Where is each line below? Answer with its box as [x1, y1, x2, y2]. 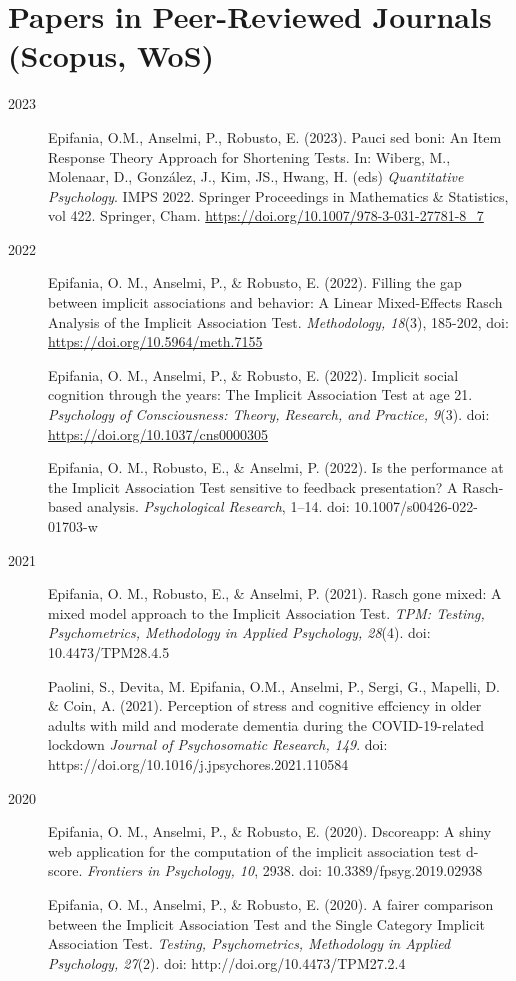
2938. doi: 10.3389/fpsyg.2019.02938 [262, 860, 483, 881]
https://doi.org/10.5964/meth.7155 [48, 331, 263, 352]
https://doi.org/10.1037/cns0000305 [48, 423, 268, 444]
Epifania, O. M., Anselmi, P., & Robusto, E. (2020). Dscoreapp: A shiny [48, 821, 492, 842]
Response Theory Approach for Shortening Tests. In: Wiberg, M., [48, 146, 451, 167]
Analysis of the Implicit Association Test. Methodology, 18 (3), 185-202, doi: [48, 311, 509, 332]
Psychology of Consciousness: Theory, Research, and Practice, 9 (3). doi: [48, 404, 490, 425]
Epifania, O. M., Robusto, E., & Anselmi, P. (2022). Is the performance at [48, 457, 504, 478]
